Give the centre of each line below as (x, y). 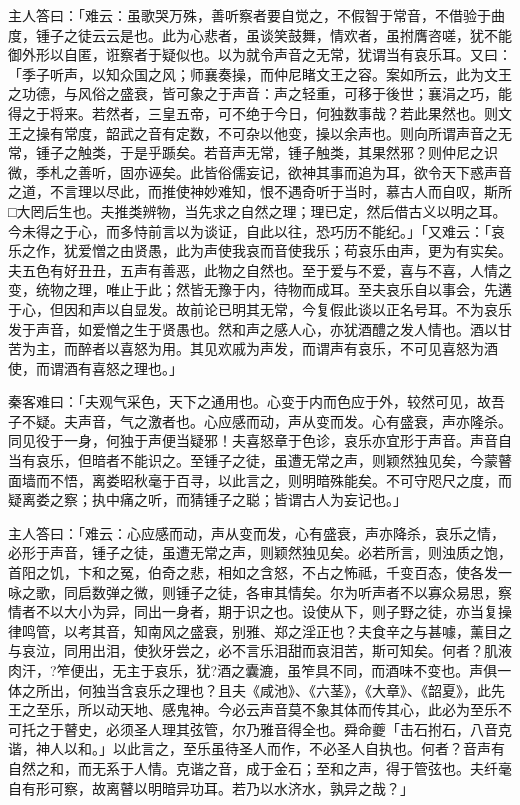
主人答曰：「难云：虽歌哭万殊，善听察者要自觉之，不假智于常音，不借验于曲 (256, 15)
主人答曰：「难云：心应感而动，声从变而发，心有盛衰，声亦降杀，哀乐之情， (256, 532)
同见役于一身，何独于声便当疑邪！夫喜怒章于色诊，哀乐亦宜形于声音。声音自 (260, 440)
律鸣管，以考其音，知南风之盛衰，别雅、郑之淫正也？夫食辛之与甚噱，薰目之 (260, 630)
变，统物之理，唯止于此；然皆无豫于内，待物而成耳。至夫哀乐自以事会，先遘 (260, 289)
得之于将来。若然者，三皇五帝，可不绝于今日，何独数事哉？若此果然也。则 (253, 112)
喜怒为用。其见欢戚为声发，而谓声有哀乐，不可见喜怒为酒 (308, 348)
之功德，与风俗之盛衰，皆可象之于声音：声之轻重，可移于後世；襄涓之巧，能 (260, 93)
